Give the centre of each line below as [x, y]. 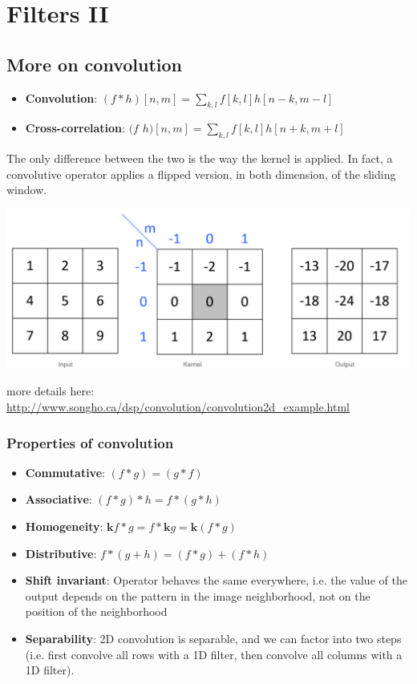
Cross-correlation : [75, 128]
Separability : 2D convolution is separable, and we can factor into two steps [213, 638]
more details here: [51, 391]
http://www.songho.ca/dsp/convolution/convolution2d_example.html [178, 406]
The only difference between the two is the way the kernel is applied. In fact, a [200, 158]
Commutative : [65, 472]
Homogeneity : [64, 526]
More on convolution [95, 64]
